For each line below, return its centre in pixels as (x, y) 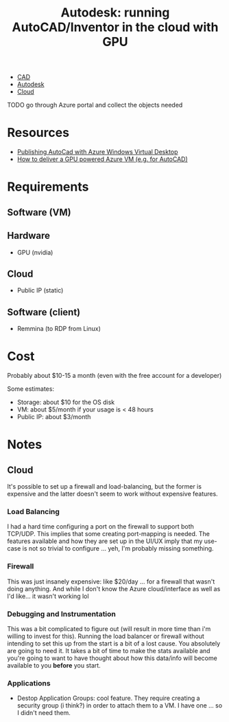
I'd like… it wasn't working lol (48, 596)
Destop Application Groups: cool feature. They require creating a (108, 698)
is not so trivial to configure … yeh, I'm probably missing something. (118, 549)
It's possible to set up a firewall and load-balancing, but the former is (105, 487)
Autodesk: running (115, 13)
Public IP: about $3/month (54, 417)
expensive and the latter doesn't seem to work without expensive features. (112, 494)
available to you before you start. (54, 665)
